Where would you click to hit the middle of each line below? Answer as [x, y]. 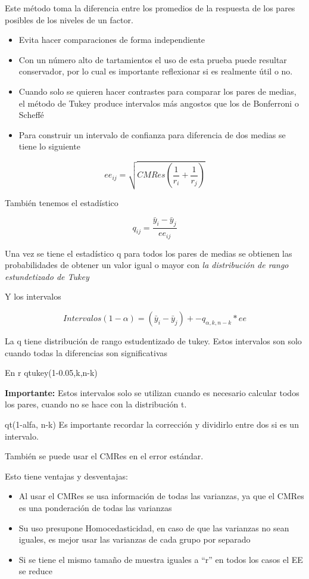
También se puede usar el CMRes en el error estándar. [104, 456]
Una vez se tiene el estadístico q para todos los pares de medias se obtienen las [149, 253]
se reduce [35, 571]
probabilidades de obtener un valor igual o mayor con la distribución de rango [147, 265]
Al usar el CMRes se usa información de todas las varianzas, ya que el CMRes [161, 496]
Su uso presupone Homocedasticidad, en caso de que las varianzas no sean [154, 527]
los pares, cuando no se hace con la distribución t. [96, 404]
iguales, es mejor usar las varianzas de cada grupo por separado [135, 539]
